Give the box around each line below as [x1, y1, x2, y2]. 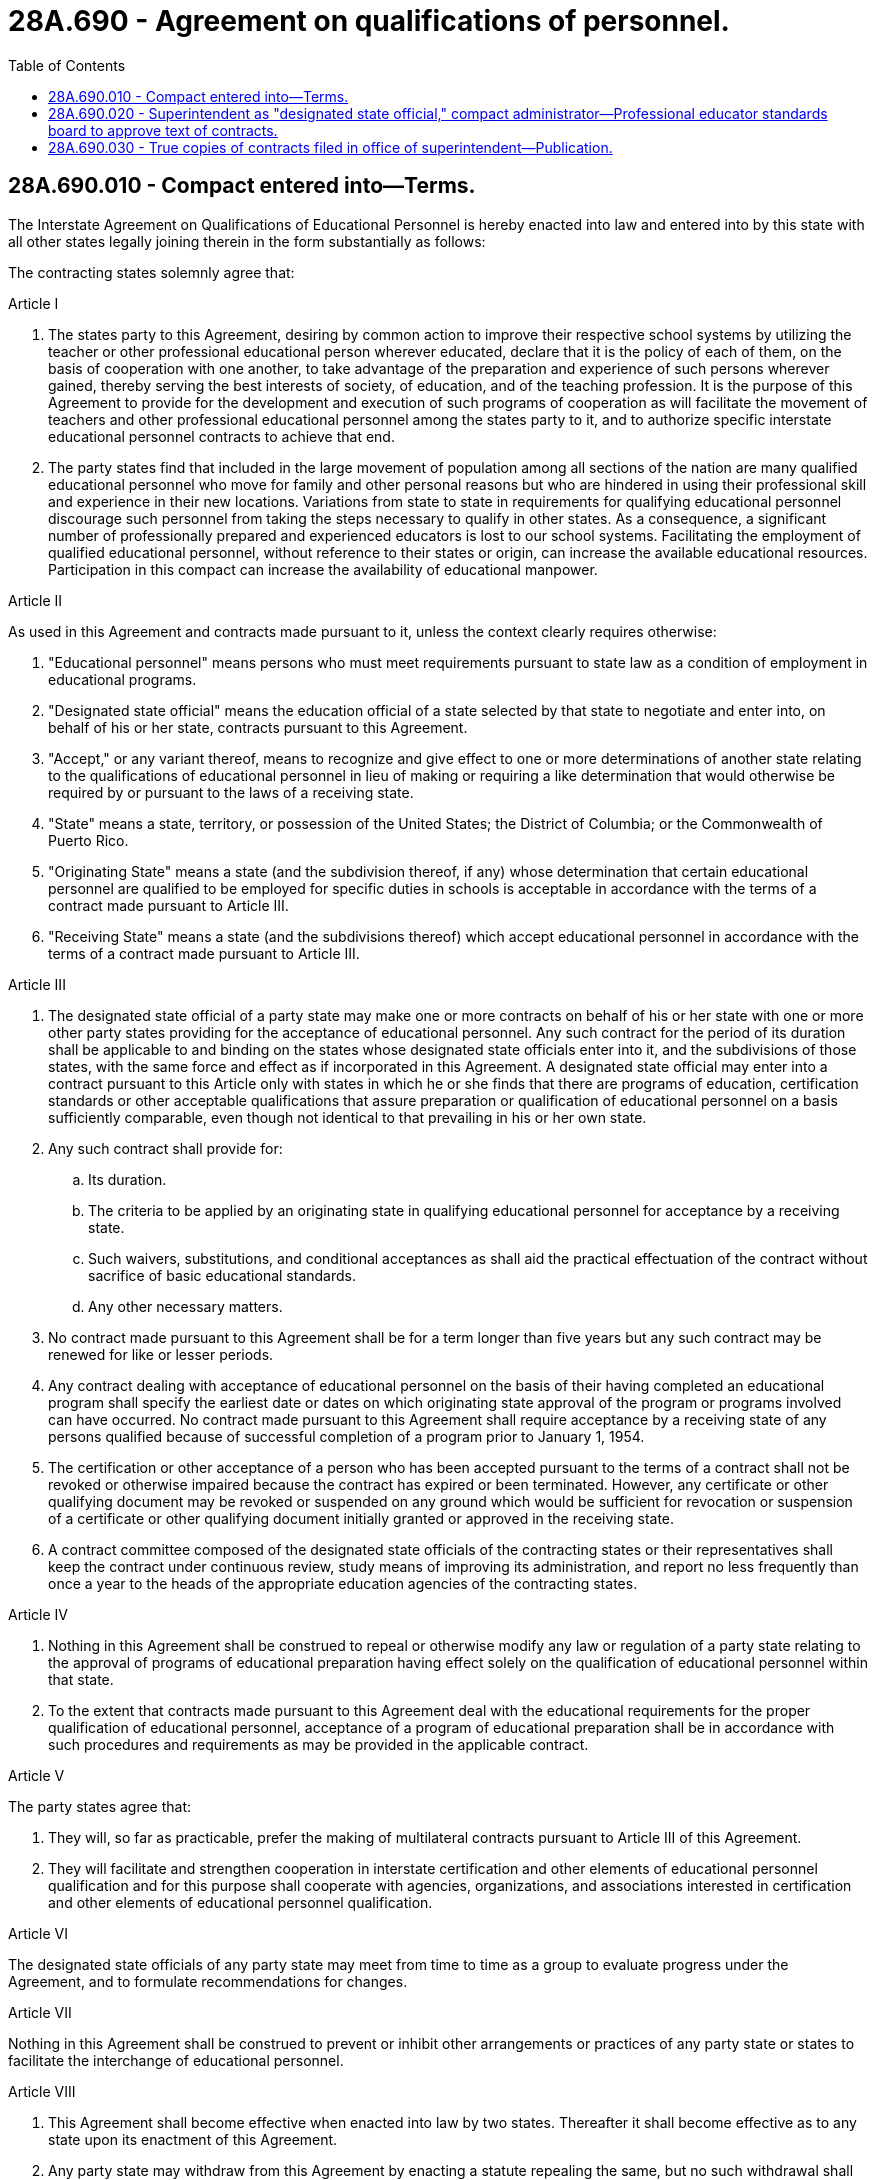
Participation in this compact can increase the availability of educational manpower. [48, 560, 598, 578]
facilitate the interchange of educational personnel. [8, 2051, 344, 2069]
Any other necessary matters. [88, 1297, 283, 1315]
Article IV [8, 1605, 69, 1623]
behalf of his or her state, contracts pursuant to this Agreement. [48, 718, 468, 736]
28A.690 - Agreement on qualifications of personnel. [8, 4, 730, 38]
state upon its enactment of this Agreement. [48, 2130, 338, 2148]
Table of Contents [8, 56, 126, 74]
